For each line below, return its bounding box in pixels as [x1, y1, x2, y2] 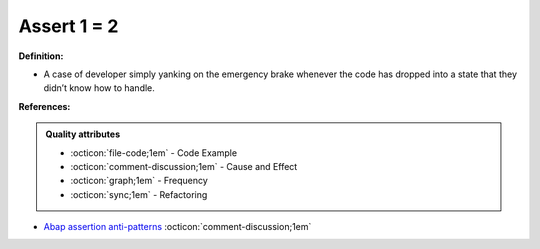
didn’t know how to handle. [43, 82, 155, 94]
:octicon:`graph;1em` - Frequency [70, 175, 209, 187]
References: [18, 100, 71, 112]
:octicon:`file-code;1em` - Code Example [70, 146, 238, 159]
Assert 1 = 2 [18, 15, 119, 37]
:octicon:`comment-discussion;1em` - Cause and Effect [70, 160, 298, 172]
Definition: [18, 50, 64, 62]
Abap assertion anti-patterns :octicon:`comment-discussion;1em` [43, 221, 312, 233]
